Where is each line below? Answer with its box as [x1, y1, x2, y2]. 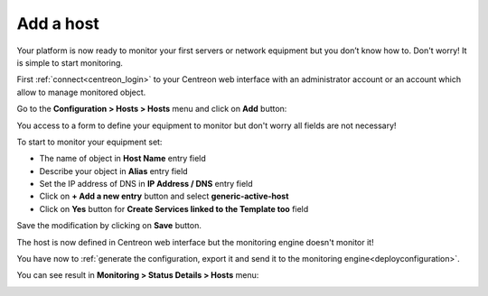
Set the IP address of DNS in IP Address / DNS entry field [39, 179, 253, 190]
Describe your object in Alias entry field [39, 165, 189, 176]
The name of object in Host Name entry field [39, 153, 207, 164]
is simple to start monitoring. [16, 57, 124, 68]
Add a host [16, 14, 99, 33]
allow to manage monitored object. [16, 87, 146, 97]
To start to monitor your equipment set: [16, 136, 163, 147]
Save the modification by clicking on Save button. [16, 220, 202, 231]
